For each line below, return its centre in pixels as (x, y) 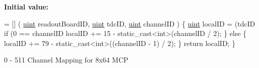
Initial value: (26, 6)
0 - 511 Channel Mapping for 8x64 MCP (66, 60)
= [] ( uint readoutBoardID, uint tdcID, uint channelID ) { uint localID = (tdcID (130, 23)
